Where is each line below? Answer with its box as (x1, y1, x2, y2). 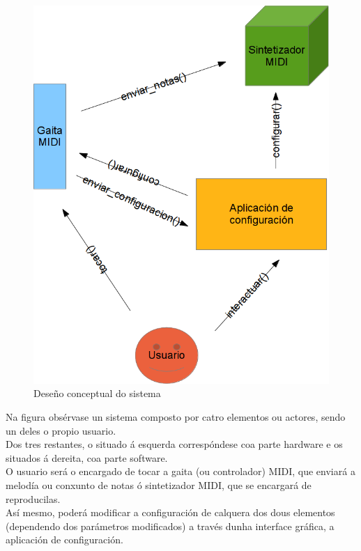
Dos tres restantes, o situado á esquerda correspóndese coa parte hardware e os (6, 437, 343, 451)
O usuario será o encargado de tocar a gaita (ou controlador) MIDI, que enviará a (6, 464, 355, 479)
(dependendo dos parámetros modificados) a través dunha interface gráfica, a (6, 518, 335, 533)
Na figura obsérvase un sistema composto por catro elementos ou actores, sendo (6, 410, 346, 424)
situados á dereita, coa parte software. (6, 450, 168, 465)
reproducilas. (6, 491, 61, 506)
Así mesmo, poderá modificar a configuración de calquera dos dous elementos (6, 505, 335, 520)
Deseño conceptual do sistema (33, 386, 161, 401)
